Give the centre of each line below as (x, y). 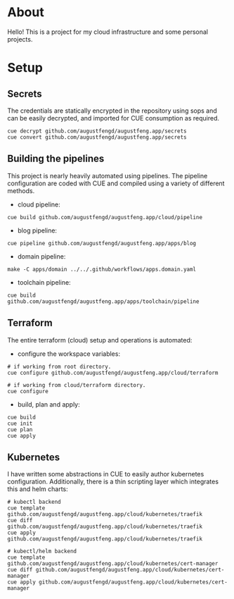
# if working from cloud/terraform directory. (77, 385)
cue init (20, 424)
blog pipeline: (37, 230)
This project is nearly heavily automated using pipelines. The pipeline (108, 175)
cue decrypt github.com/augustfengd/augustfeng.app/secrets (97, 131)
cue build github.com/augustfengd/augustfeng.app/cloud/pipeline (105, 217)
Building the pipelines (56, 159)
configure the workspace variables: (69, 354)
